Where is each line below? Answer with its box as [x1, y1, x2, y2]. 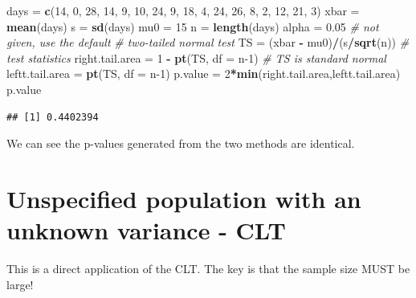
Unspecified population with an [6, 182, 361, 214]
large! [6, 276, 34, 292]
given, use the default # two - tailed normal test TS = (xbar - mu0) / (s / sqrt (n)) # [6, 34, 410, 51]
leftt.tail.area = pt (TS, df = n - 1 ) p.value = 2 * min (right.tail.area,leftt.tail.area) [6, 65, 401, 82]
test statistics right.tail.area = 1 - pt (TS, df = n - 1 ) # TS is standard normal [6, 49, 386, 66]
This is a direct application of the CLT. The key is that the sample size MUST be [6, 260, 410, 277]
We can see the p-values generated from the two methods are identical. [6, 135, 355, 152]
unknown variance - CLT [6, 214, 286, 247]
